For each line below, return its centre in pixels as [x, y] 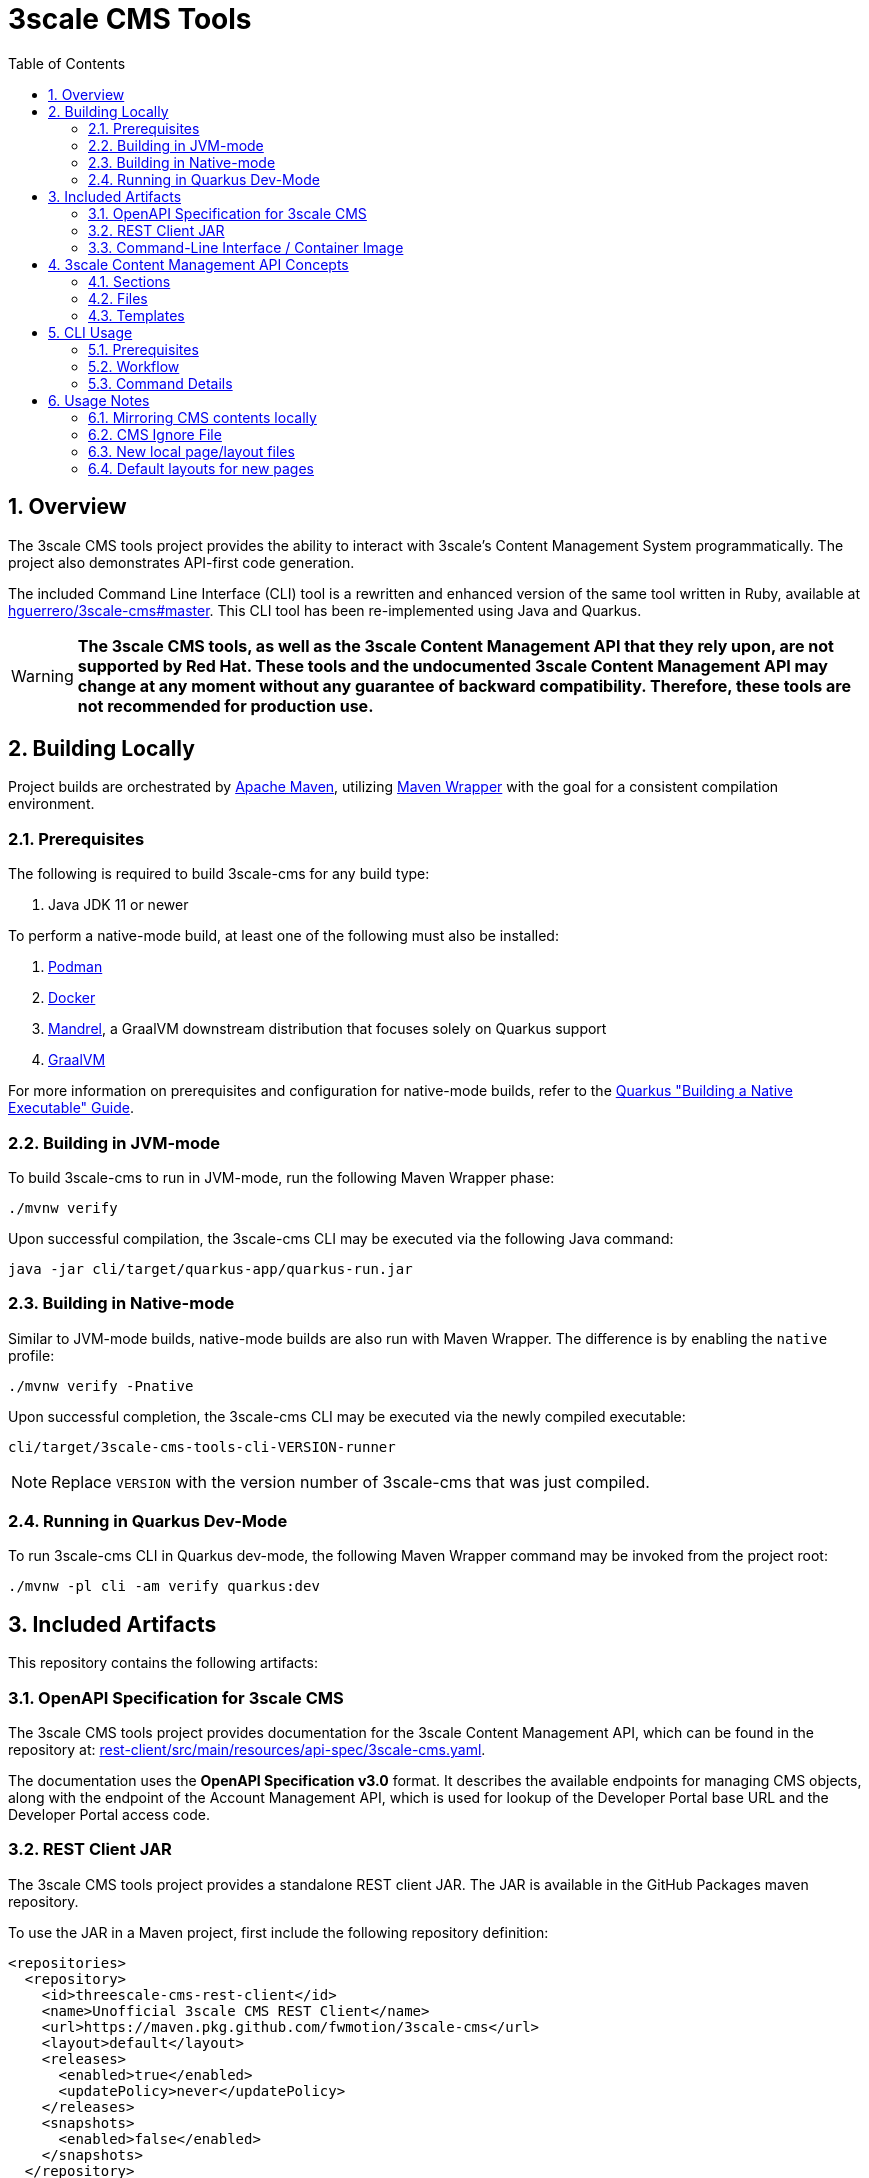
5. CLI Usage [90, 332]
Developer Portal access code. [109, 1815]
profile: [31, 1355]
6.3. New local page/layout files [191, 451]
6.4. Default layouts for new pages [201, 468]
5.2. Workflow [134, 366]
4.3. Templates [136, 315]
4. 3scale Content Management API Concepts [198, 264]
